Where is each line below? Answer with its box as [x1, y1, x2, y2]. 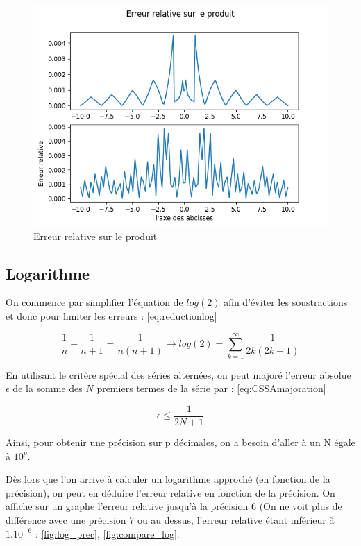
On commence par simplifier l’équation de [6, 295, 183, 309]
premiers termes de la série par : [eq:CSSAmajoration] [96, 381, 326, 395]
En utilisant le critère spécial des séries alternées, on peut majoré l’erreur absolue [6, 367, 351, 382]
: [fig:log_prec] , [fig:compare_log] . [35, 526, 180, 540]
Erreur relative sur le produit [33, 228, 158, 243]
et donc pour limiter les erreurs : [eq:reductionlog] [6, 308, 217, 323]
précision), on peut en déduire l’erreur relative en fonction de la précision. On [6, 485, 335, 500]
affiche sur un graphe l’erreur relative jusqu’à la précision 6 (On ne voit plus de [6, 499, 342, 513]
